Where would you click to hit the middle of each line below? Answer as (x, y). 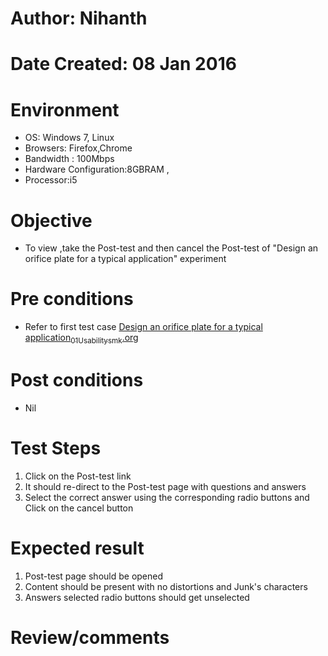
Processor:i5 (51, 180)
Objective (51, 220)
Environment (65, 109)
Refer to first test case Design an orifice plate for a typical (143, 327)
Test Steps (56, 448)
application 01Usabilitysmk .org (81, 339)
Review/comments (90, 637)
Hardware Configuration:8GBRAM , (97, 169)
